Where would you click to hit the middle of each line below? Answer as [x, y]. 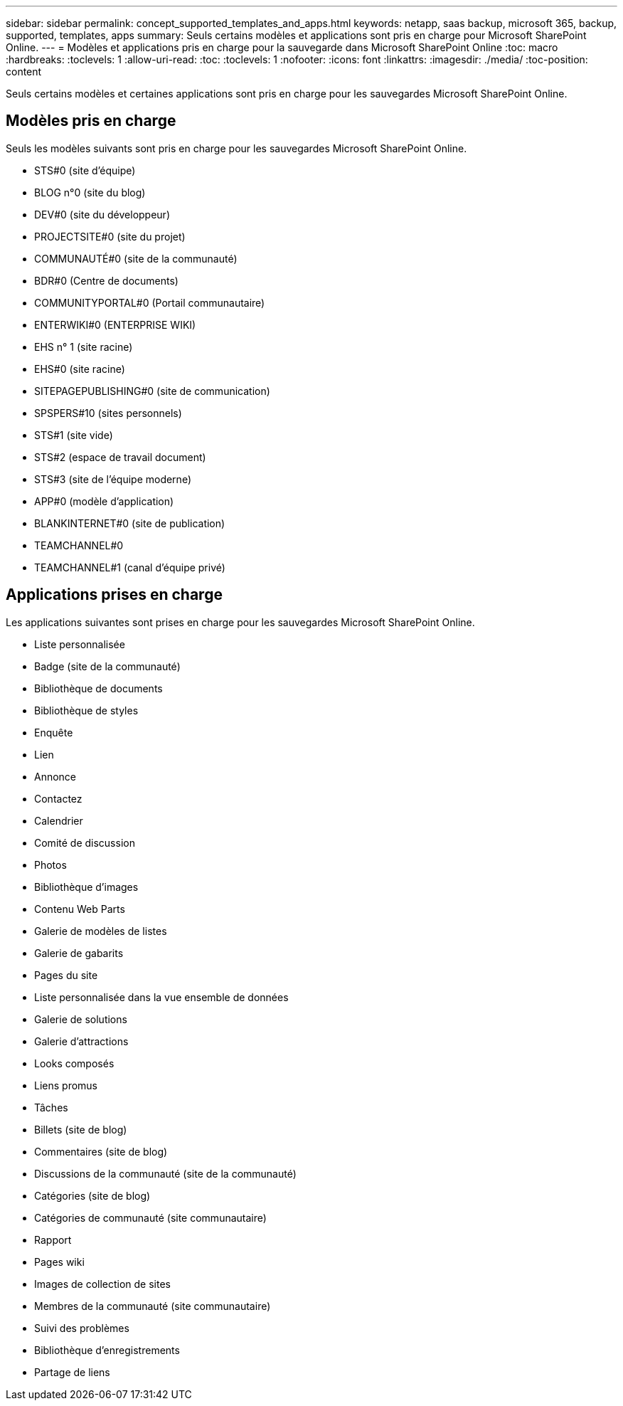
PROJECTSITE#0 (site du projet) [110, 236]
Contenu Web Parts [80, 909]
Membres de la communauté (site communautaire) [153, 1306]
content [24, 72]
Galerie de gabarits [79, 953]
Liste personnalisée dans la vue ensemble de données [161, 997]
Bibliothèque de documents [98, 688]
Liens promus [66, 1085]
